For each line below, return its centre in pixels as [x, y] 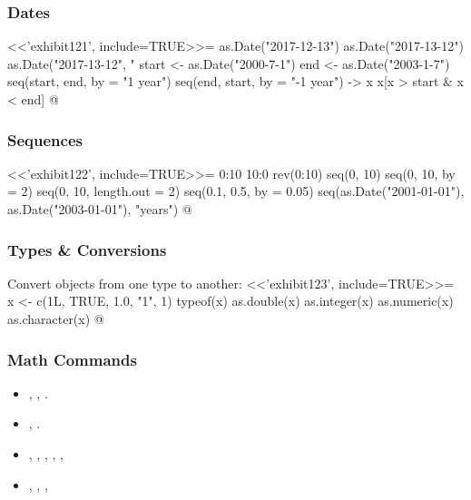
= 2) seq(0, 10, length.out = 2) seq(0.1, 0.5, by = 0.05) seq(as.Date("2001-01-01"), [236, 191]
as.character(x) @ [56, 319]
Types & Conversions [87, 249]
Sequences [45, 139]
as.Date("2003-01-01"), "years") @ [100, 209]
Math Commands [72, 359]
